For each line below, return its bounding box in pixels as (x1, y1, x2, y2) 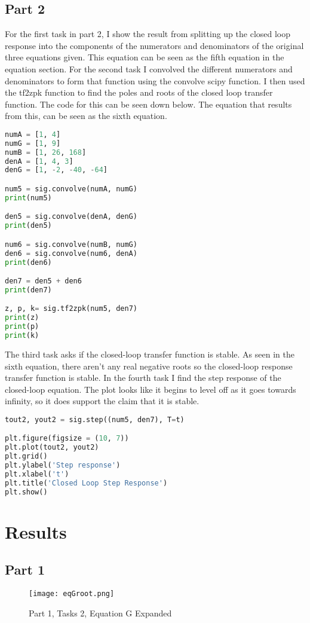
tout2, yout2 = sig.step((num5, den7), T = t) (5, 415, 185, 424)
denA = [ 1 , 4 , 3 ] (5, 157, 73, 166)
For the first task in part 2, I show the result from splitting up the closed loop (5, 28, 291, 40)
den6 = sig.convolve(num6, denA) (5, 249, 137, 258)
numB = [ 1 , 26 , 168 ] (5, 148, 87, 157)
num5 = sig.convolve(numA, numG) (5, 184, 137, 193)
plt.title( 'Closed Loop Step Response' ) (5, 478, 168, 487)
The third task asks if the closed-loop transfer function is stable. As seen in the (5, 347, 294, 360)
